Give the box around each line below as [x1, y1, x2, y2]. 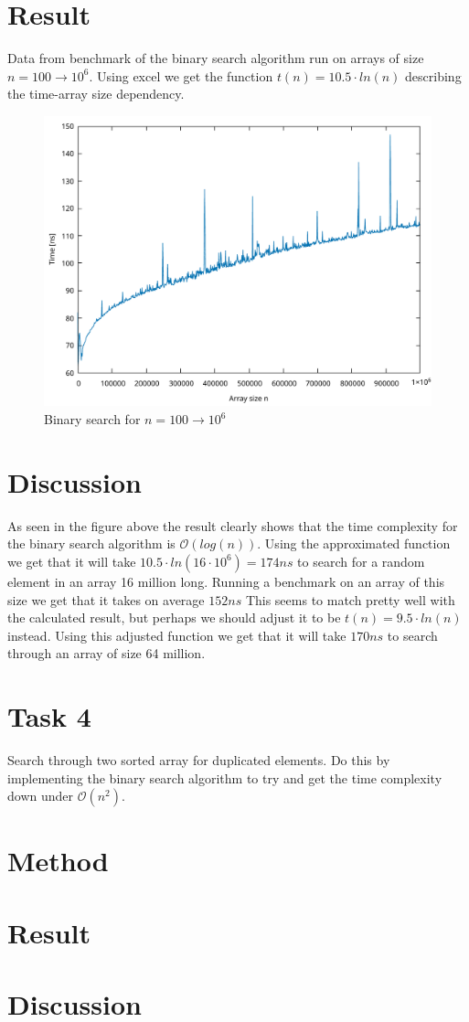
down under [7, 786, 74, 805]
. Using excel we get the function [89, 66, 273, 85]
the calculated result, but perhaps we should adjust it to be [7, 608, 341, 627]
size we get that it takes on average [7, 590, 205, 609]
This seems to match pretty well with [245, 590, 455, 609]
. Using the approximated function [257, 534, 451, 553]
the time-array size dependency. [7, 84, 185, 103]
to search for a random [297, 551, 425, 570]
